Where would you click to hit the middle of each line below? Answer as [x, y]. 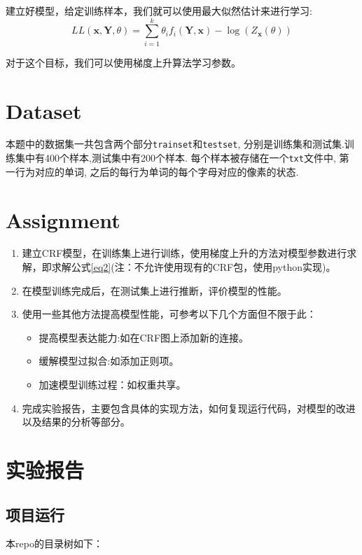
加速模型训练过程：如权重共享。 [112, 385]
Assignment [63, 219]
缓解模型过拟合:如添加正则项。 [109, 361]
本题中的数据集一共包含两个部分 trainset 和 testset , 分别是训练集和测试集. [175, 144]
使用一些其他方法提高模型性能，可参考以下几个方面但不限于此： [169, 314]
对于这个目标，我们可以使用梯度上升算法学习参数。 [123, 62]
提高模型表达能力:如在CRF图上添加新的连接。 [144, 337]
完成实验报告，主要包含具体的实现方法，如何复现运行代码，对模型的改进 [189, 408]
